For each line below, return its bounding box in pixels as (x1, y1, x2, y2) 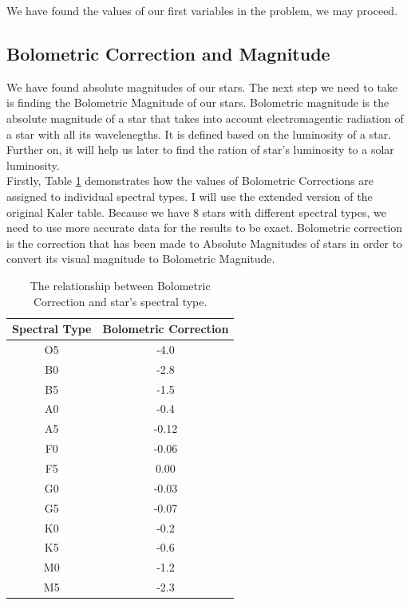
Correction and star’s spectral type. (33, 293, 207, 309)
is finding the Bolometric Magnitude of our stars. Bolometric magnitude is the (6, 94, 389, 111)
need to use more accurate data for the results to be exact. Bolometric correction (6, 219, 403, 236)
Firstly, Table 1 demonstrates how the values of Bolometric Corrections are (6, 172, 373, 189)
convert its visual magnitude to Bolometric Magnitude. (6, 250, 275, 267)
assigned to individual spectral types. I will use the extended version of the (6, 187, 373, 204)
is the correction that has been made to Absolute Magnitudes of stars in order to (6, 234, 403, 251)
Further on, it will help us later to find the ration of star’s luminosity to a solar (6, 141, 394, 158)
